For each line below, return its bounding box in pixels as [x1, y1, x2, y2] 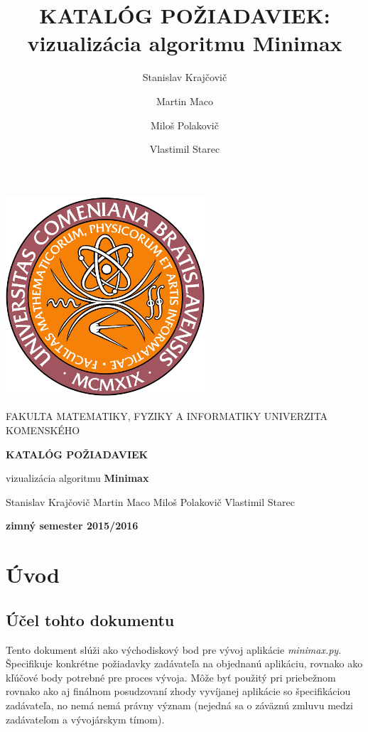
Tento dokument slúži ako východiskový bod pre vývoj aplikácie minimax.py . [6, 642, 342, 657]
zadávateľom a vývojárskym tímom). [6, 711, 165, 726]
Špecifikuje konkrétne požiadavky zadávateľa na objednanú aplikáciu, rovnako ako [6, 656, 363, 671]
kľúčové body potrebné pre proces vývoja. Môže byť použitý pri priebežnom [6, 669, 336, 684]
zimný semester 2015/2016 [6, 518, 139, 533]
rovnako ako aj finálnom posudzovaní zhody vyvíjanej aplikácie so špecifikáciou [6, 684, 351, 699]
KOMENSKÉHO [6, 423, 80, 438]
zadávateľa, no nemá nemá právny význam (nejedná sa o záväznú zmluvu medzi [6, 698, 353, 712]
